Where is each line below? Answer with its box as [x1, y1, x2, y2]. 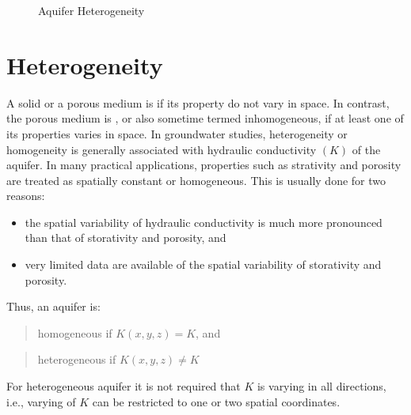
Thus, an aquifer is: [6, 298, 101, 315]
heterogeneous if [37, 351, 116, 368]
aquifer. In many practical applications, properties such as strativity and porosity [6, 157, 401, 173]
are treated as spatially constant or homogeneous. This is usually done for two [6, 172, 386, 188]
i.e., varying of [6, 393, 76, 409]
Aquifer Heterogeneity [38, 2, 145, 18]
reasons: [6, 187, 45, 204]
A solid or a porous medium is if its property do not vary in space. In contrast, [6, 94, 390, 111]
